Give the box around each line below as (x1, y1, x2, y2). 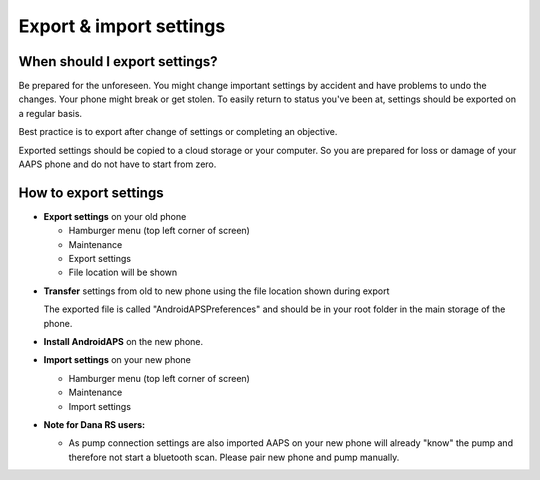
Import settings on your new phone (43, 354, 192, 366)
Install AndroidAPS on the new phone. (43, 336, 204, 348)
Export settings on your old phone (43, 210, 187, 222)
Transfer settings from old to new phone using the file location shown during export (43, 285, 390, 297)
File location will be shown (68, 266, 178, 279)
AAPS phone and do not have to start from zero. (18, 158, 217, 170)
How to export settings (18, 184, 164, 201)
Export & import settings (18, 15, 226, 37)
